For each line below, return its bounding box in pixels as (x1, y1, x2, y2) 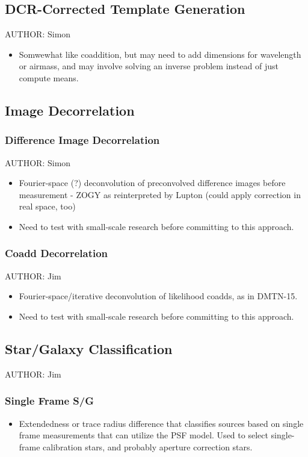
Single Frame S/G (5, 393, 94, 408)
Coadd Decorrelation (5, 246, 108, 261)
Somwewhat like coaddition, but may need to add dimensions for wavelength (19, 48, 301, 60)
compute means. (19, 71, 79, 84)
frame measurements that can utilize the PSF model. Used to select (19, 429, 268, 441)
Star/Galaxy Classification (5, 339, 173, 358)
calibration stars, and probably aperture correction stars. (43, 440, 253, 453)
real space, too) (19, 200, 76, 213)
